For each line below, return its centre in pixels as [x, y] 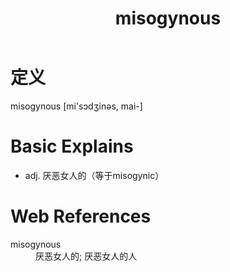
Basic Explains [72, 146]
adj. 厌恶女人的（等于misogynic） [94, 175]
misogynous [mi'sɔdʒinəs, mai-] [76, 106]
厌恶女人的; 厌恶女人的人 [86, 256]
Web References [81, 216]
